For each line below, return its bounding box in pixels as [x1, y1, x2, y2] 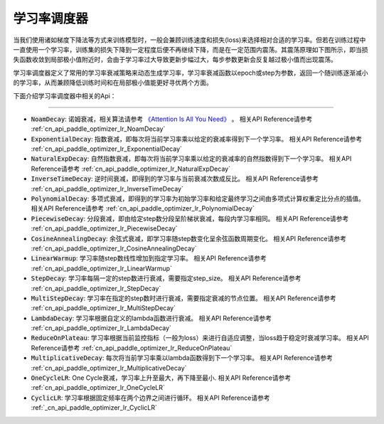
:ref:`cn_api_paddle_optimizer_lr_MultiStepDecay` [31, 304, 176, 312]
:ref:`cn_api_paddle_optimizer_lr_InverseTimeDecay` [31, 184, 184, 193]
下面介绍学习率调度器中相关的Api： [13, 91, 117, 100]
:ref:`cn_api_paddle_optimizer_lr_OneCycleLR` [31, 383, 165, 392]
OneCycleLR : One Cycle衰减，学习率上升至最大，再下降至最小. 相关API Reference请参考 [31, 373, 292, 382]
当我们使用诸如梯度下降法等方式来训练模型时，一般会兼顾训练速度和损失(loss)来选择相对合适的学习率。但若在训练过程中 [13, 36, 366, 44]
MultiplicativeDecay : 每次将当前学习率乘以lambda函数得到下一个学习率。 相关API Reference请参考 [31, 354, 334, 362]
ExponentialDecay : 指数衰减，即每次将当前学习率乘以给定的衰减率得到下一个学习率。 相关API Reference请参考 [31, 134, 363, 143]
